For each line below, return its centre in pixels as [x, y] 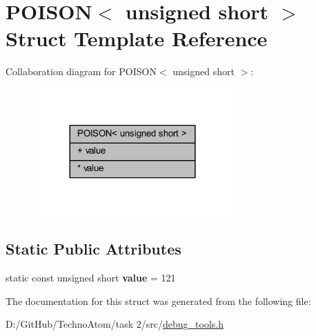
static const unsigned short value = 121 [91, 278]
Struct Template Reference [137, 38]
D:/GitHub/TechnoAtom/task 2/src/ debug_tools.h [115, 324]
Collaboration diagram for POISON [81, 71]
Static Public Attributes [93, 249]
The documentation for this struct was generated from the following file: [158, 300]
